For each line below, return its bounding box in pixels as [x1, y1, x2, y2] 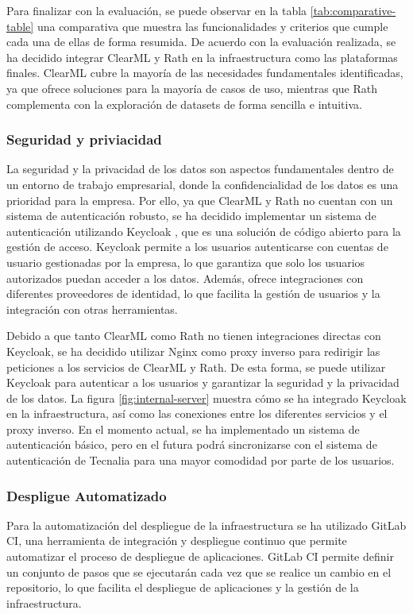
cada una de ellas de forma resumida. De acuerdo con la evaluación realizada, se [6, 33, 396, 50]
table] [6, 17, 34, 34]
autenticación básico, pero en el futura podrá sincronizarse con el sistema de [6, 436, 377, 453]
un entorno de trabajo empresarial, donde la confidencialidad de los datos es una [6, 176, 399, 192]
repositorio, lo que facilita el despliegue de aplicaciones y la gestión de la [6, 579, 359, 596]
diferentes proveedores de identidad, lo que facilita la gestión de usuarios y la [6, 285, 380, 302]
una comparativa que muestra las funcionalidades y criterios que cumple [37, 17, 388, 34]
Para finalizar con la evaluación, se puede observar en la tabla [6, 2, 307, 18]
